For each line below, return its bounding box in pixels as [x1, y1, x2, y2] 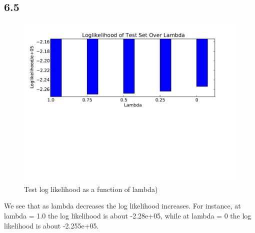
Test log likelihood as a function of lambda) [24, 183, 158, 194]
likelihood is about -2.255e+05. [4, 220, 99, 230]
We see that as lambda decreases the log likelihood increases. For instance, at [4, 200, 241, 211]
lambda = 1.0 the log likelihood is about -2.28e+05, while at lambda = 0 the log [4, 210, 251, 220]
